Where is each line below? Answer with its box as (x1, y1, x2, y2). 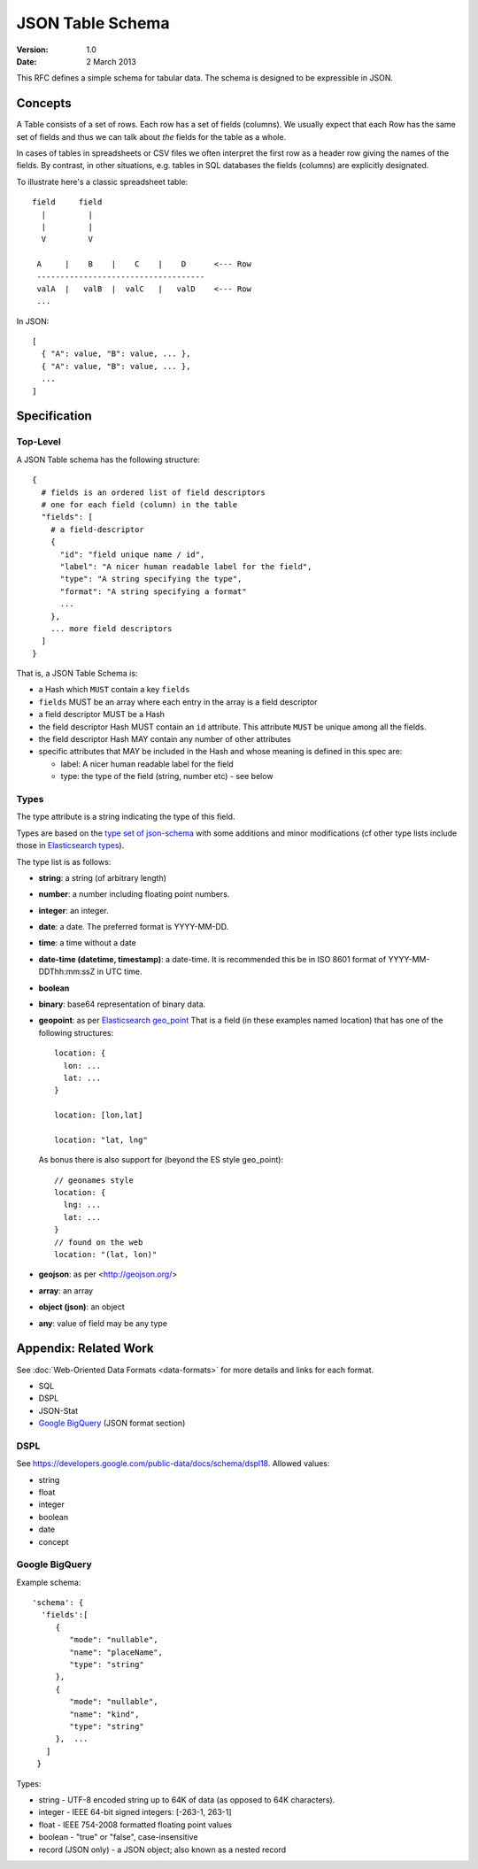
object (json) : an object (38, 1301, 126, 1312)
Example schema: (16, 1577, 81, 1587)
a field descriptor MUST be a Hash (38, 709, 166, 720)
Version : (16, 44, 49, 55)
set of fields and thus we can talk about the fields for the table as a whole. (16, 131, 287, 142)
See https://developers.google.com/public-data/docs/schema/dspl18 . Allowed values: (16, 1458, 330, 1469)
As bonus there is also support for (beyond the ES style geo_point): (38, 1155, 283, 1165)
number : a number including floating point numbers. (38, 889, 230, 900)
